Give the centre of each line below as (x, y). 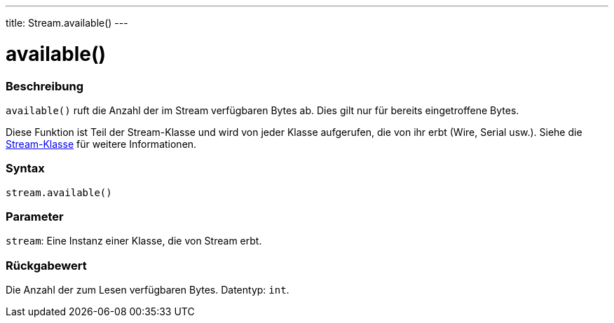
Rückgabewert (46, 265)
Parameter (35, 217)
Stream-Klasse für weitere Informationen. (101, 144)
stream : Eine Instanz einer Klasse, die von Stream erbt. (134, 241)
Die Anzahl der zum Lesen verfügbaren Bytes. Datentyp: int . (148, 290)
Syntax (25, 169)
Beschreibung (45, 86)
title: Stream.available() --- (67, 23)
